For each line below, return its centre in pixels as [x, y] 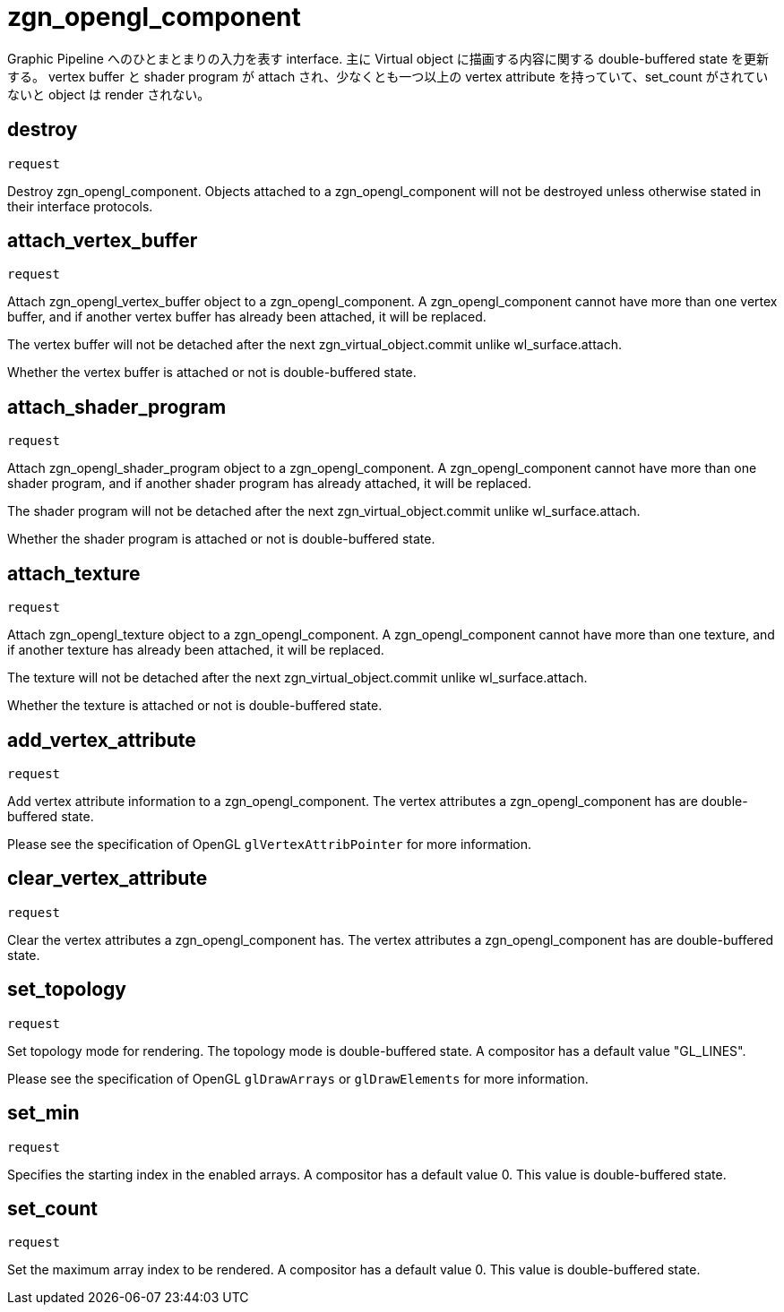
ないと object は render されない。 [109, 94]
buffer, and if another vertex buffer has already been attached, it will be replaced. [247, 317]
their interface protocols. [80, 206]
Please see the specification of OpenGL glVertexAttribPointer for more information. [270, 844]
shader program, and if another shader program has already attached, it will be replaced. [269, 484]
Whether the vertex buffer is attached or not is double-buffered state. [212, 373]
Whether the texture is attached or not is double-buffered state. [195, 706]
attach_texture [74, 573]
